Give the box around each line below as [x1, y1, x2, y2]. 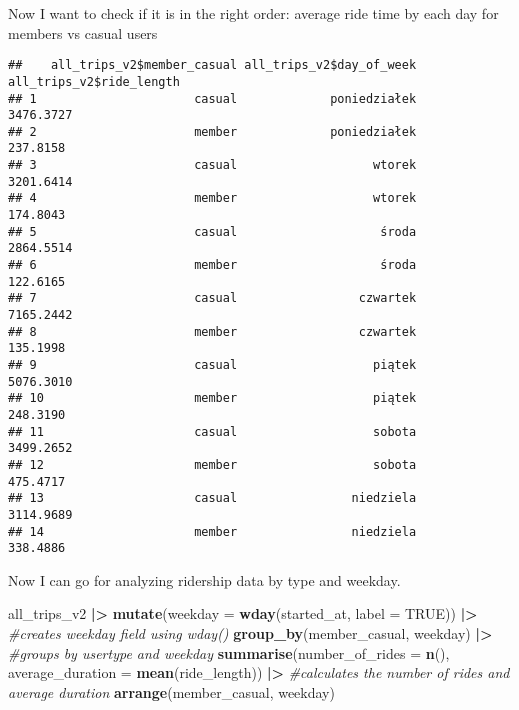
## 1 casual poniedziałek [8, 91, 417, 106]
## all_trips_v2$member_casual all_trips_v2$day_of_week [8, 58, 417, 73]
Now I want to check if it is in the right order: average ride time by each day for [8, 3, 499, 23]
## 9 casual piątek [8, 358, 417, 372]
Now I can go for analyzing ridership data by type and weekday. [8, 569, 401, 590]
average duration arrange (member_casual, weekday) [8, 681, 335, 702]
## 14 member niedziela [8, 524, 417, 539]
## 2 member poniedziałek [8, 124, 417, 139]
